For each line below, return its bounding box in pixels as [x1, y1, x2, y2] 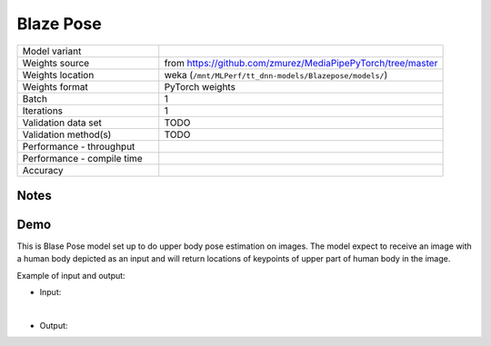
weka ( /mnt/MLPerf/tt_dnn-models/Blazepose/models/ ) [164, 68, 388, 81]
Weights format [22, 80, 88, 93]
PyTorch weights [164, 80, 236, 93]
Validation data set [22, 116, 102, 129]
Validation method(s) [22, 128, 112, 141]
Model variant [22, 44, 82, 57]
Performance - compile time [22, 152, 143, 164]
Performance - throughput [22, 140, 135, 153]
